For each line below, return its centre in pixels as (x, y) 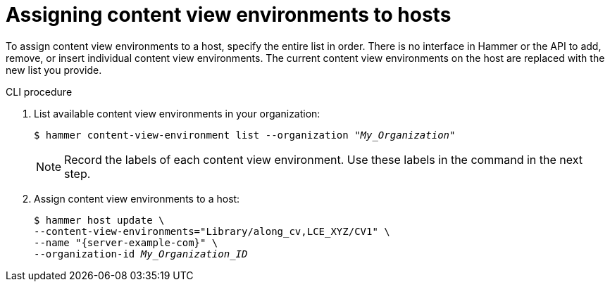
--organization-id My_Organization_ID (141, 254)
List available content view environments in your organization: (177, 113)
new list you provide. (54, 70)
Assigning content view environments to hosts (229, 15)
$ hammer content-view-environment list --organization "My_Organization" (245, 135)
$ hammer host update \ (99, 220)
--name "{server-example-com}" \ (126, 242)
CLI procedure (39, 91)
